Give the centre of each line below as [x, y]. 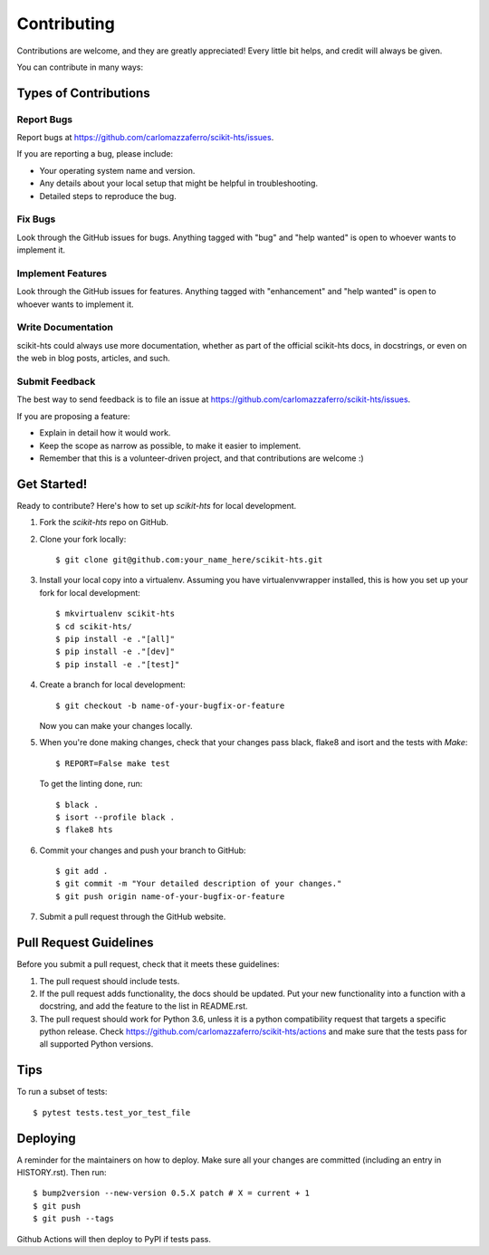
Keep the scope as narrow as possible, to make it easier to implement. [170, 445]
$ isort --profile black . [115, 817]
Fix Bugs [36, 219]
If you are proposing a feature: [73, 416]
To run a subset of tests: [62, 1092]
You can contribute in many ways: [80, 67]
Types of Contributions [83, 93]
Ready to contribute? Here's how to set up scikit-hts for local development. [157, 505]
